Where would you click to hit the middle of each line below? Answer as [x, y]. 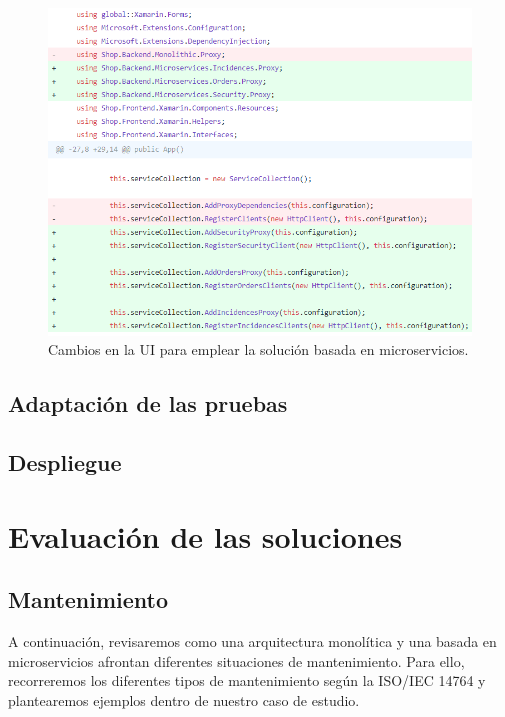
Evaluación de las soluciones [205, 535]
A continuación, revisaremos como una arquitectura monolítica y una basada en [252, 641]
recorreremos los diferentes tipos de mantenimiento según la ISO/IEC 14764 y [247, 680]
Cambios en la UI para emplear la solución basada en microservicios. [258, 349]
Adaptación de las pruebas [148, 403]
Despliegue [65, 462]
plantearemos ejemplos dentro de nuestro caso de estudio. [184, 699]
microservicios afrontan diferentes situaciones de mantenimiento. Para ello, [236, 660]
